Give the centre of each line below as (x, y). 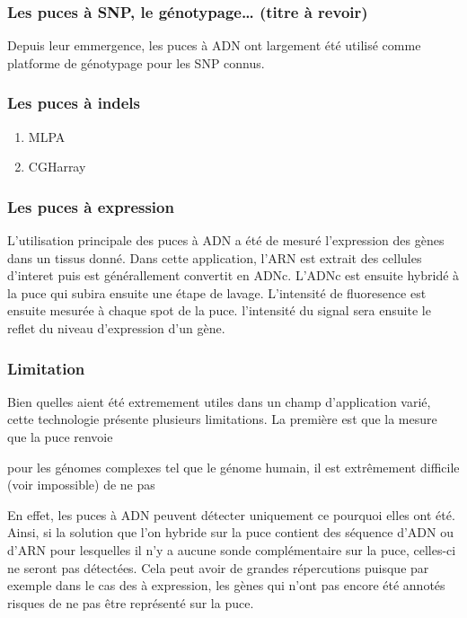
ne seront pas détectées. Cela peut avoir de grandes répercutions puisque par (218, 567)
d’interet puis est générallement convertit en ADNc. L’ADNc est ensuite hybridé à (233, 275)
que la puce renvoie (60, 437)
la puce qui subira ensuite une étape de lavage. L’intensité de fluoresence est (217, 292)
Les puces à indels (74, 103)
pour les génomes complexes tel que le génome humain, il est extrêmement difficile (233, 467)
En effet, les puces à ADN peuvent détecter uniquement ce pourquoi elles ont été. (231, 514)
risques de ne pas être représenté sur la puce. (131, 602)
